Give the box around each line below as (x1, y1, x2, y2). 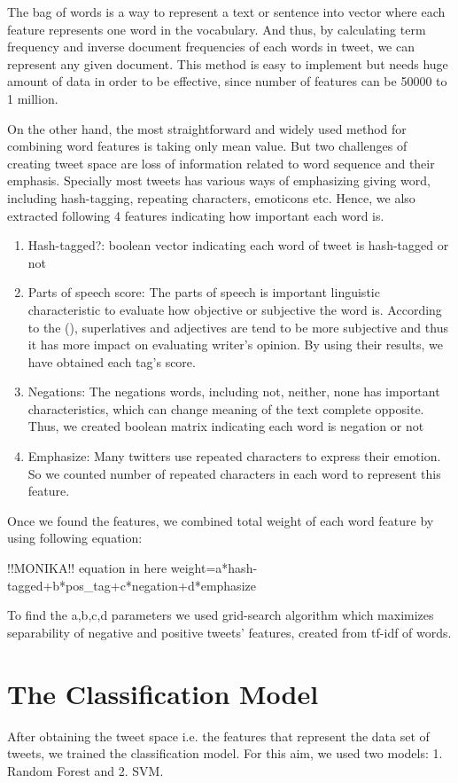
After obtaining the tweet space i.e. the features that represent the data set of (7, 726, 430, 745)
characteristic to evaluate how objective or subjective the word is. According (27, 300, 442, 318)
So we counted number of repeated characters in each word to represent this (27, 464, 441, 482)
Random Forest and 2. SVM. (7, 761, 164, 779)
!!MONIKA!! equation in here (7, 559, 167, 577)
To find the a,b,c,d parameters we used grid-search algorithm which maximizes (7, 606, 434, 624)
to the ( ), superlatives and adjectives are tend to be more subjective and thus (27, 317, 448, 336)
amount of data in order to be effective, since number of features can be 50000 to (7, 72, 447, 90)
